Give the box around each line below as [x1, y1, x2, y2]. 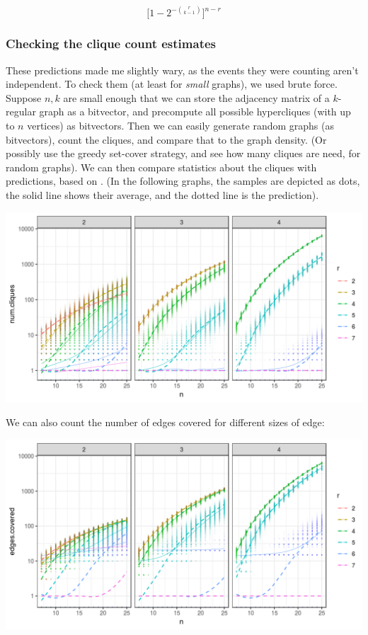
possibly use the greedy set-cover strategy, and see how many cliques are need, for [6, 146, 361, 161]
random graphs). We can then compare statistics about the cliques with [6, 159, 317, 174]
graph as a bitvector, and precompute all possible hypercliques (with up [39, 104, 351, 119]
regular [6, 104, 36, 119]
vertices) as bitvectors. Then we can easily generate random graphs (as [27, 118, 334, 133]
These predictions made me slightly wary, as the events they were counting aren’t [6, 62, 359, 77]
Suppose [6, 90, 42, 105]
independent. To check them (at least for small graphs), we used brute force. [6, 76, 338, 91]
